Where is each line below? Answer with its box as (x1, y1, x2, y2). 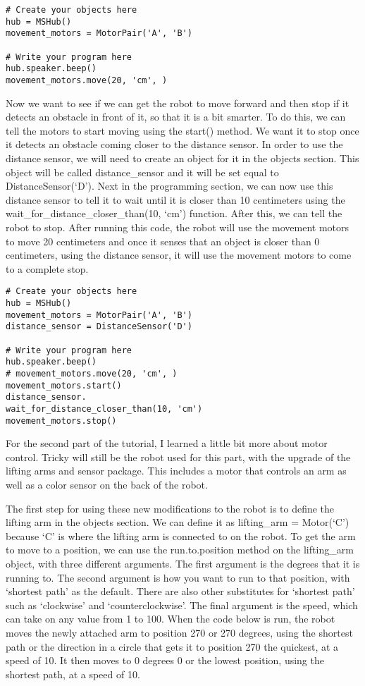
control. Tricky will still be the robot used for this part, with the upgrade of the (6, 449, 351, 464)
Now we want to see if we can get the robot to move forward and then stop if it (6, 95, 349, 110)
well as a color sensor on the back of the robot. (6, 477, 208, 491)
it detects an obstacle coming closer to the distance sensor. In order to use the (6, 137, 343, 152)
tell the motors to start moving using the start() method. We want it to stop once (6, 123, 359, 137)
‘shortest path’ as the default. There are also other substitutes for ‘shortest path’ (6, 584, 355, 599)
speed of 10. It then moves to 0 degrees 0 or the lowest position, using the (6, 653, 324, 668)
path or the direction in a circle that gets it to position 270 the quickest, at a (6, 639, 339, 654)
